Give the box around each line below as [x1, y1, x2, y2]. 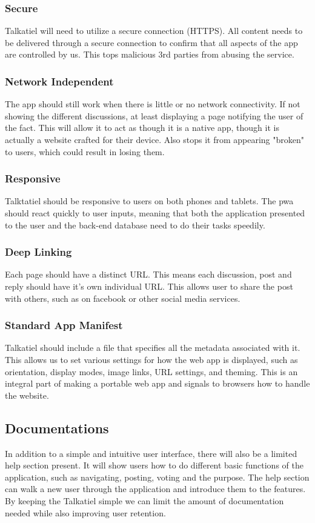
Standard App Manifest [5, 318, 123, 333]
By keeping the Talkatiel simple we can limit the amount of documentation [5, 494, 284, 507]
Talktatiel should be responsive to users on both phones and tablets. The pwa [5, 195, 294, 207]
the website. [5, 388, 49, 401]
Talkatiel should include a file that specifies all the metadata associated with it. [5, 341, 300, 354]
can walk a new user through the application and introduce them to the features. [5, 482, 306, 495]
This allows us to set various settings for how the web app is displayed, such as [5, 353, 298, 365]
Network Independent [5, 73, 114, 88]
